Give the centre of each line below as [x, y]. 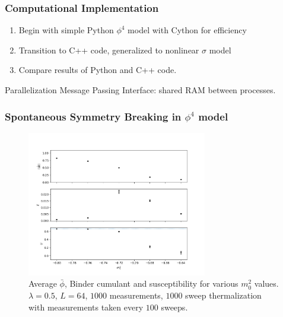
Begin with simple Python [66, 30]
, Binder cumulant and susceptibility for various [151, 283]
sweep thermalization [223, 295]
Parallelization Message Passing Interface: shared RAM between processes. [140, 90]
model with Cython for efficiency [187, 30]
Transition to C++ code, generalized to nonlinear [109, 50]
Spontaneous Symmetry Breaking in [93, 116]
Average [43, 283]
